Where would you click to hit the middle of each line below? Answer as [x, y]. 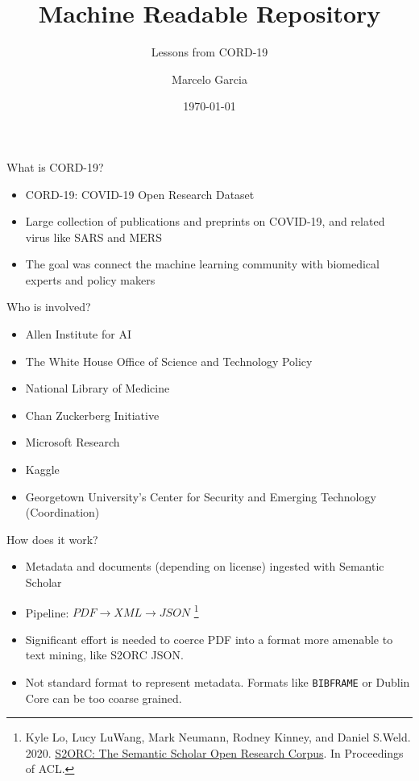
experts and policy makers [90, 279]
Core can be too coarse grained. [104, 698]
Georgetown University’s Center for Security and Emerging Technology [201, 496]
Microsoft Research [73, 442]
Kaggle [42, 469]
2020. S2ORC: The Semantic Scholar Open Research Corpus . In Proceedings [214, 752]
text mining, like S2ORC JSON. [104, 655]
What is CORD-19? [55, 166]
